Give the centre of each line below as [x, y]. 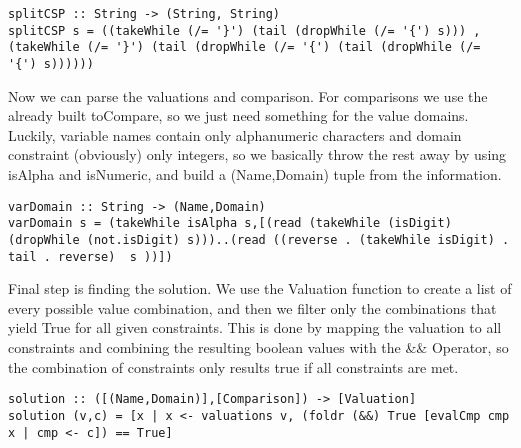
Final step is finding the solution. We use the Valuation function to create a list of [260, 288]
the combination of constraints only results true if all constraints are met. [233, 366]
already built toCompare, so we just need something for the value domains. [238, 115]
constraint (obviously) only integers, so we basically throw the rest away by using [257, 154]
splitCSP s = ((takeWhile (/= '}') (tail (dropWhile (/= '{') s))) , [244, 30]
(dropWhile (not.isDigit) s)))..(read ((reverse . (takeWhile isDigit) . [259, 239]
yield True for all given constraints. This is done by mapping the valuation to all [255, 327]
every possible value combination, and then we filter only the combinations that [252, 307]
